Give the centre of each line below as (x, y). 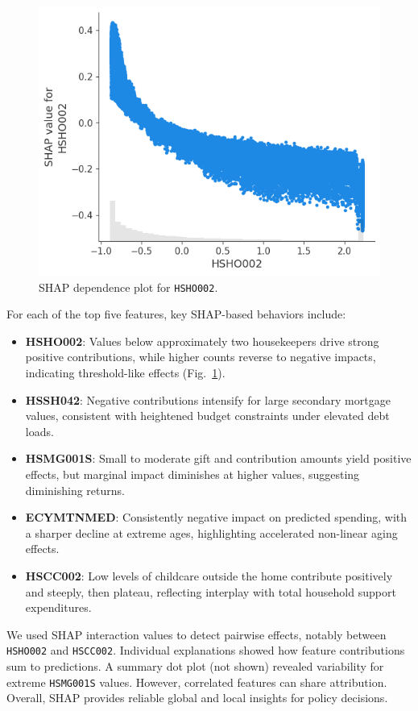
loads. (39, 431)
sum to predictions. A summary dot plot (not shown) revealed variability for (195, 666)
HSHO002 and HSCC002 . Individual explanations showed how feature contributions (206, 650)
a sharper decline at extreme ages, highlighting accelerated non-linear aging (211, 532)
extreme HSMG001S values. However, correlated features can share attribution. (197, 682)
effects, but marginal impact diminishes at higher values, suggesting (192, 474)
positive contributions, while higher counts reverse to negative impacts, (201, 357)
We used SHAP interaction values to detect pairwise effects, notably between (197, 634)
